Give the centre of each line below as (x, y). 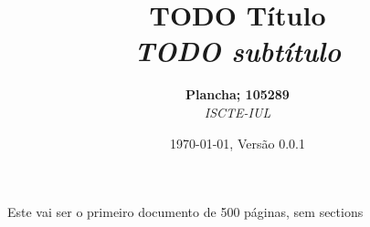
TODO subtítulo (238, 51)
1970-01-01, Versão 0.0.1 (238, 143)
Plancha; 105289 (238, 94)
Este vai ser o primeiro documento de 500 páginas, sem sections (185, 212)
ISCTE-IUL (238, 112)
